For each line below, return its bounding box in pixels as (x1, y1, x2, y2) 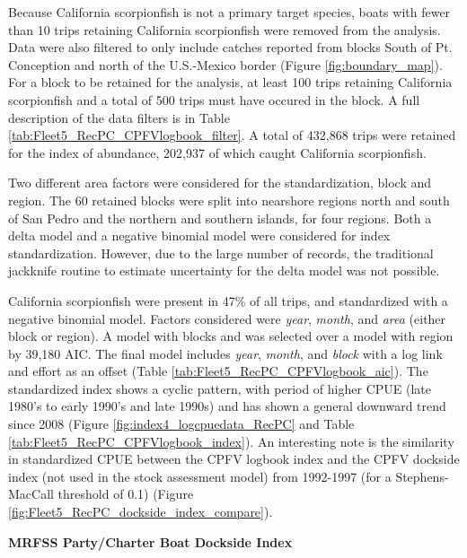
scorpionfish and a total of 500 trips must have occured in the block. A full (8, 90, 420, 109)
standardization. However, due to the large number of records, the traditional (8, 243, 434, 262)
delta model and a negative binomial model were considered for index (8, 226, 391, 245)
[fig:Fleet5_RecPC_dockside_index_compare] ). (8, 502, 273, 521)
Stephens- (395, 466, 449, 485)
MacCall (8, 484, 54, 503)
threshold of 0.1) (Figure (57, 484, 194, 503)
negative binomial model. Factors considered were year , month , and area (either (8, 309, 446, 327)
